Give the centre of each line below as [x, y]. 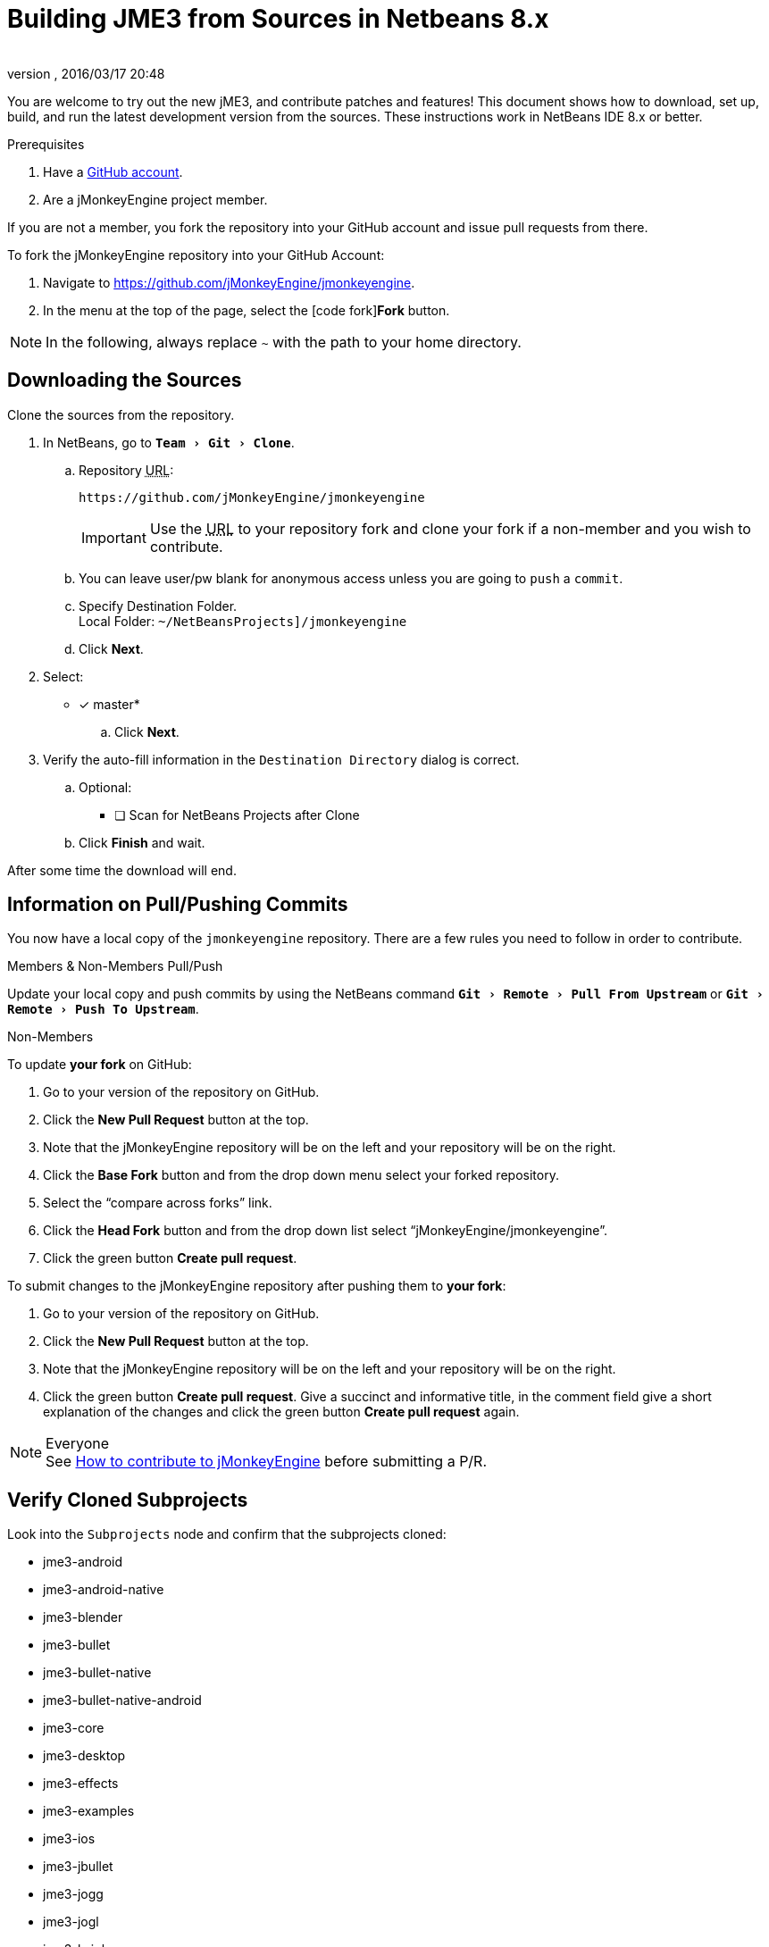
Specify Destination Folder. [158, 606]
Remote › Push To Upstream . [103, 1009]
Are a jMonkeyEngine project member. [155, 199]
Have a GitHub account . [113, 171]
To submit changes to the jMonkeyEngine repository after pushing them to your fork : [257, 1286]
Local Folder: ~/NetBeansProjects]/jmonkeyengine [243, 621]
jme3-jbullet [78, 1867]
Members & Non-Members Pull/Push [115, 966]
